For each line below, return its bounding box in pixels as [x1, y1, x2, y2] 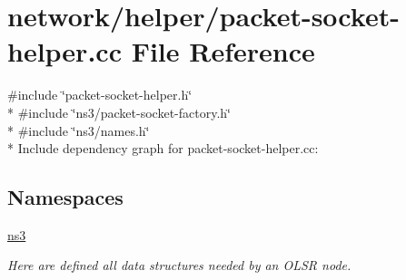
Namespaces [7, 183, 124, 211]
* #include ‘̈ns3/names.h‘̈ [7, 121, 150, 140]
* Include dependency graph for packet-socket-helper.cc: [7, 139, 319, 158]
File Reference [131, 33, 315, 70]
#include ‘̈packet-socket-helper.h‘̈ [7, 85, 193, 104]
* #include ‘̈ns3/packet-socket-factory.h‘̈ [7, 102, 231, 121]
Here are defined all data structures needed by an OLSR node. [7, 256, 352, 275]
